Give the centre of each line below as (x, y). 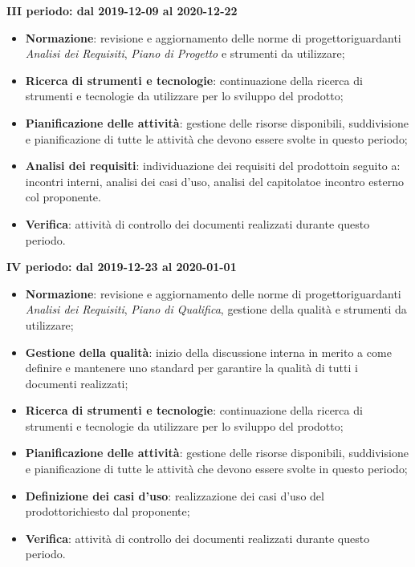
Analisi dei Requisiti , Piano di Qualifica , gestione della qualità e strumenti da (216, 309)
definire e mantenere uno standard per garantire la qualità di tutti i (191, 368)
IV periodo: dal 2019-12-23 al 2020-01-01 (122, 267)
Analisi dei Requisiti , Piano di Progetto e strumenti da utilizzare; (185, 53)
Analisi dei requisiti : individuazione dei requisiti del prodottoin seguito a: (213, 166)
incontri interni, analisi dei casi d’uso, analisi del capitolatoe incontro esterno (214, 181)
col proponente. (63, 197)
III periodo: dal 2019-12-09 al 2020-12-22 (122, 10)
